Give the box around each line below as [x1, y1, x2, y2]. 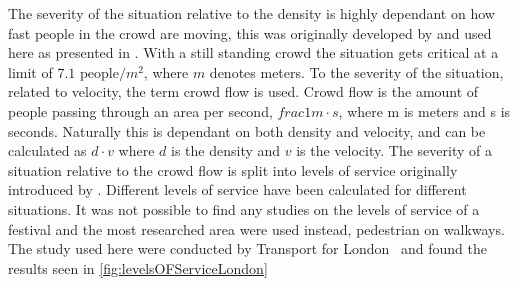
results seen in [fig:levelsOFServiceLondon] [8, 257, 268, 278]
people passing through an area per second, [8, 100, 273, 121]
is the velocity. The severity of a [296, 140, 492, 161]
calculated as [8, 140, 87, 161]
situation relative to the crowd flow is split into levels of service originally [8, 159, 458, 180]
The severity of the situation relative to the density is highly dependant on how [8, 3, 495, 23]
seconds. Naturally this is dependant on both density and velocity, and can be [8, 120, 486, 141]
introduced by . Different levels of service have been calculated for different [8, 179, 467, 200]
